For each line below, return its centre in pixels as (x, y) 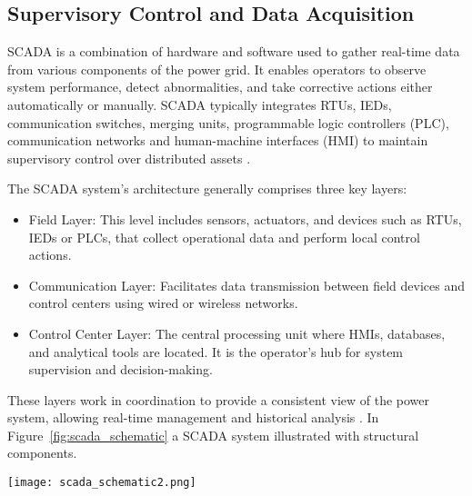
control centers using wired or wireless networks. (163, 303)
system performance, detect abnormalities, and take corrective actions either (220, 87)
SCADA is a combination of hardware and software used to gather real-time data (234, 51)
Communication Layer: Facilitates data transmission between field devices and (246, 285)
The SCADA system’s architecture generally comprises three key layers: (207, 188)
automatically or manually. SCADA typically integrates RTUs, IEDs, (200, 104)
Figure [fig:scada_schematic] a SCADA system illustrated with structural (213, 435)
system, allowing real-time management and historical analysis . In (193, 417)
